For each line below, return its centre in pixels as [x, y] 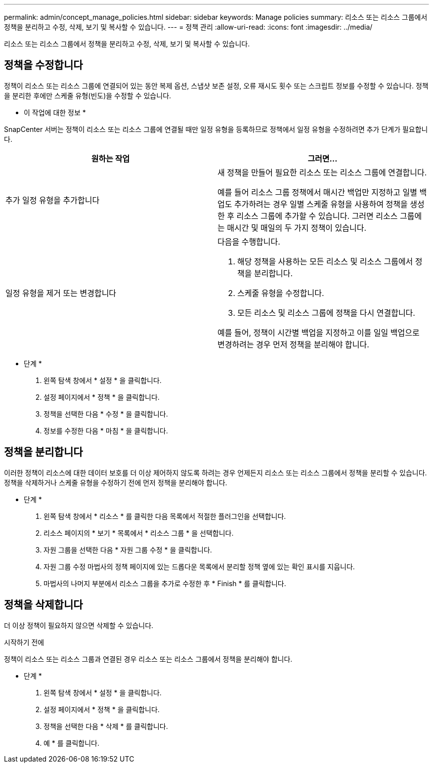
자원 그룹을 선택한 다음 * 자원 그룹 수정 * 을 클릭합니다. [128, 550]
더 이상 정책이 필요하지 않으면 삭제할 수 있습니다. [79, 625]
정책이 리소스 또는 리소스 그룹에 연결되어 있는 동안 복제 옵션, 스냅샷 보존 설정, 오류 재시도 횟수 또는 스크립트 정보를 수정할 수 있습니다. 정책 [216, 85]
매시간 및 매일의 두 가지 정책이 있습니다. [297, 228]
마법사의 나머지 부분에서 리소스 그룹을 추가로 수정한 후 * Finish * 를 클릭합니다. [165, 583]
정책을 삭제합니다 [43, 605]
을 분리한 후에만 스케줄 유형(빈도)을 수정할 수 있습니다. [88, 95]
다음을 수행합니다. [249, 241]
